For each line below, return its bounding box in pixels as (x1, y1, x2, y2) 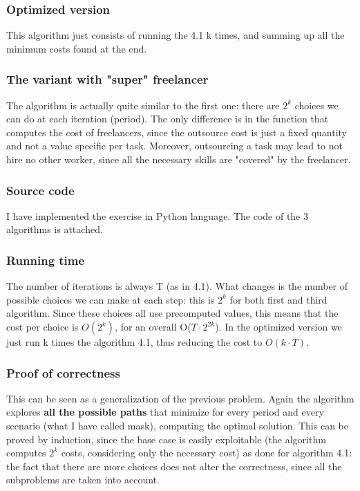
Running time (6, 251, 85, 268)
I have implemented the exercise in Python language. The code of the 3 (6, 208, 308, 223)
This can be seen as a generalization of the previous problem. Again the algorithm (6, 391, 354, 405)
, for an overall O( (115, 319, 191, 333)
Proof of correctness (6, 364, 120, 381)
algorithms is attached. (6, 222, 103, 237)
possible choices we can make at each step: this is (6, 292, 215, 306)
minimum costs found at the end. (6, 41, 147, 55)
